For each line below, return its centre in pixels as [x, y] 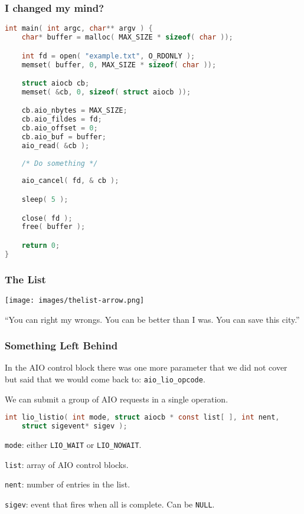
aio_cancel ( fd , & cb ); [70, 181]
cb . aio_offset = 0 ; [60, 128]
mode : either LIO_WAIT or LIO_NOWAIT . [73, 444]
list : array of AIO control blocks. [67, 464]
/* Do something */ [60, 163]
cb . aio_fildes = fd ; [62, 120]
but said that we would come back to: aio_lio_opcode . [105, 379]
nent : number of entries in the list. [68, 484]
